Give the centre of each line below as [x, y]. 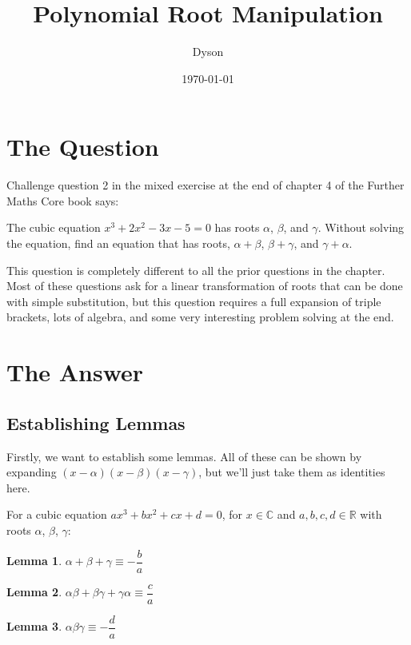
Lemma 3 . [34, 626]
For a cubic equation [57, 514]
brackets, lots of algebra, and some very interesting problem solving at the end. [200, 317]
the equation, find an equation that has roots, [118, 243]
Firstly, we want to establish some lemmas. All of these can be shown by [184, 456]
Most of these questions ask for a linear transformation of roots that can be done [205, 286]
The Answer [75, 372]
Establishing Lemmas [96, 422]
